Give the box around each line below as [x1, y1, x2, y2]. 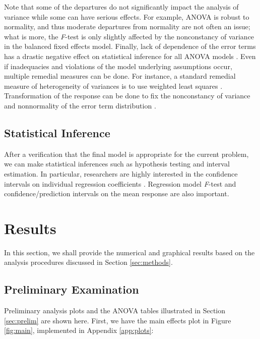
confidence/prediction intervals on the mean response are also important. [4, 188, 229, 199]
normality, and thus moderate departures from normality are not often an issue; [4, 21, 250, 32]
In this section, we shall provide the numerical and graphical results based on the [4, 247, 255, 257]
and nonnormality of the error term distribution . [4, 100, 156, 110]
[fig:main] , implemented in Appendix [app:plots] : [4, 325, 154, 335]
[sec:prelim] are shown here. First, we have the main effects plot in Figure [4, 315, 231, 325]
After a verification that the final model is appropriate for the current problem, [4, 148, 249, 159]
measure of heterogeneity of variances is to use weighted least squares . [4, 80, 223, 91]
